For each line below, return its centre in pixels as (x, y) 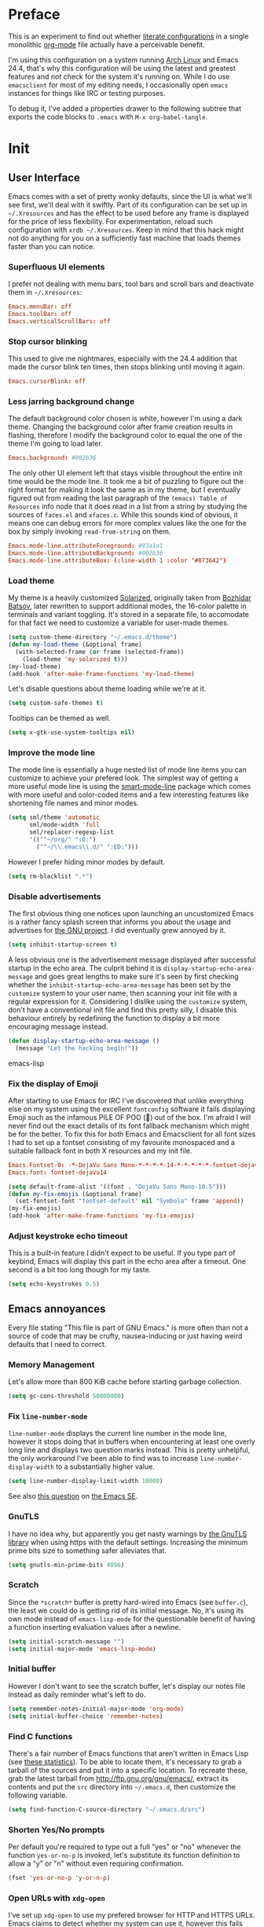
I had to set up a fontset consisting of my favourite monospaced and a (122, 1142)
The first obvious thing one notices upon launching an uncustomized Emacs (131, 913)
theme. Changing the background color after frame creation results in (121, 427)
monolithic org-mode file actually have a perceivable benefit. (107, 44)
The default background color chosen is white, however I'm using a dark (125, 419)
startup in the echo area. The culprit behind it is (85, 967)
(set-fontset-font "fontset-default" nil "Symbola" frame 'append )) (130, 1201)
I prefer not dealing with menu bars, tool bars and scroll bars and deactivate (131, 284)
